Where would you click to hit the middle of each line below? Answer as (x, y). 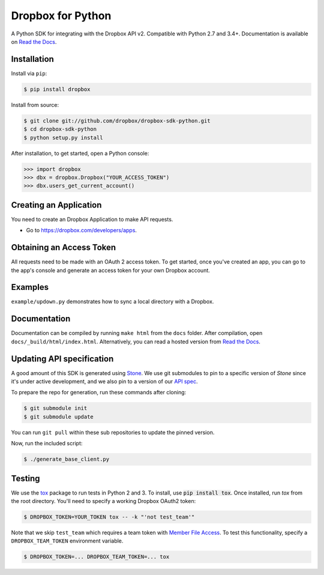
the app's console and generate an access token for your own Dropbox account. (110, 270)
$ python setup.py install (63, 137)
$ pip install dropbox (57, 89)
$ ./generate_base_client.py (67, 459)
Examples (30, 287)
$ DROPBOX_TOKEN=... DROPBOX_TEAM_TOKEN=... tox (97, 557)
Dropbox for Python (61, 16)
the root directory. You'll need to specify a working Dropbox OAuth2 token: (103, 501)
